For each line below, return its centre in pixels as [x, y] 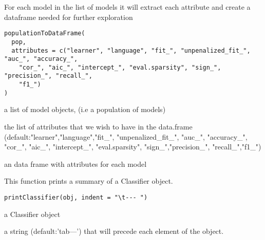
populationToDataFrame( [45, 34]
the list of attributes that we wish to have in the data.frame [98, 127]
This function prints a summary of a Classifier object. [89, 181]
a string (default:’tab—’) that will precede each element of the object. [114, 231]
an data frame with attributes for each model [75, 163]
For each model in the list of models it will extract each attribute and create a [127, 7]
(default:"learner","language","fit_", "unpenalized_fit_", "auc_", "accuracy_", [126, 136]
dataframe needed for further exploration [69, 17]
